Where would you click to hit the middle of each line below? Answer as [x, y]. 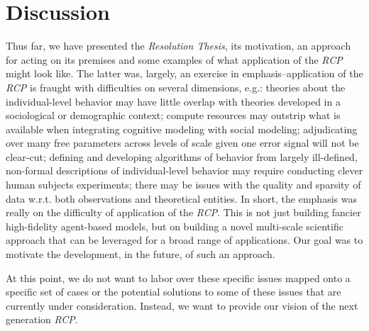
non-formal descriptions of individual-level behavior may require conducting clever [184, 170]
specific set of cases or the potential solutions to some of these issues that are [174, 292]
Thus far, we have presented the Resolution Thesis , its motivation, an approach [178, 46]
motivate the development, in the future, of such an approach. [141, 254]
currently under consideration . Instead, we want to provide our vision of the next [182, 305]
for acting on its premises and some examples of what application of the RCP [174, 59]
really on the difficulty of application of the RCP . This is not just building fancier [183, 212]
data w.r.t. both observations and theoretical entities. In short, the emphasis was [181, 198]
